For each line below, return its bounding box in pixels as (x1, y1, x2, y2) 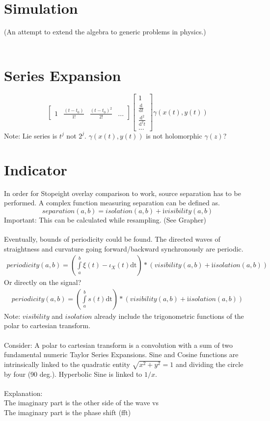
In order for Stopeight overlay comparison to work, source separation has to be (4, 188, 241, 198)
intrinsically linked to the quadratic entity (4, 359, 130, 369)
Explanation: (4, 388, 43, 398)
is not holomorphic (146, 130, 202, 140)
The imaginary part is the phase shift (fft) (4, 407, 131, 417)
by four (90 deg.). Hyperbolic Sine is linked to (4, 368, 142, 379)
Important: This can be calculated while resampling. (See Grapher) (4, 214, 206, 225)
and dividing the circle (176, 359, 243, 369)
